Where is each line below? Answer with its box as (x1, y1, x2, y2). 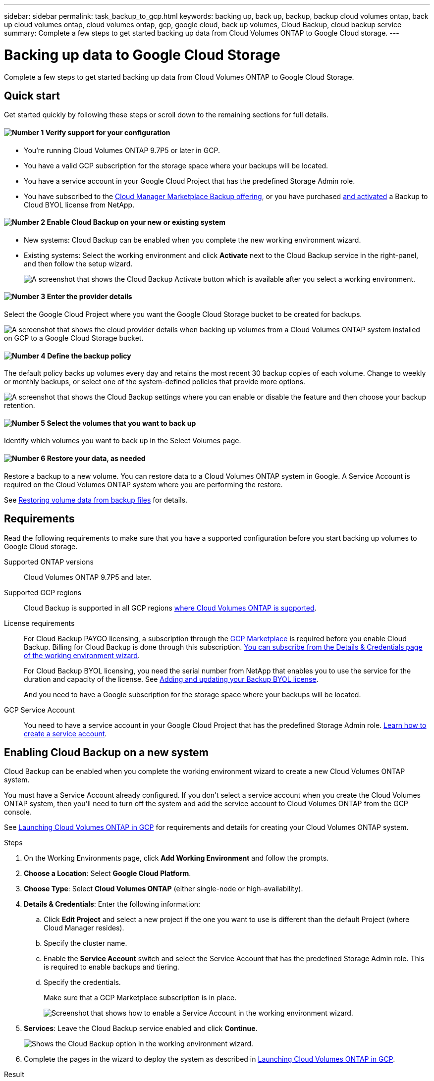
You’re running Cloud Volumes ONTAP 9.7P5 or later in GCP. (24, 146, 220, 154)
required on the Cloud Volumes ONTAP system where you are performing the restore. (4, 480, 283, 489)
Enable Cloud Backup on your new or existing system (47, 218, 225, 227)
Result (4, 1070, 24, 1079)
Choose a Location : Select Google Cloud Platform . (24, 869, 191, 878)
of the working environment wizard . (24, 651, 140, 660)
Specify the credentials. (44, 978, 121, 987)
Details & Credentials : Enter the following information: (24, 900, 201, 909)
